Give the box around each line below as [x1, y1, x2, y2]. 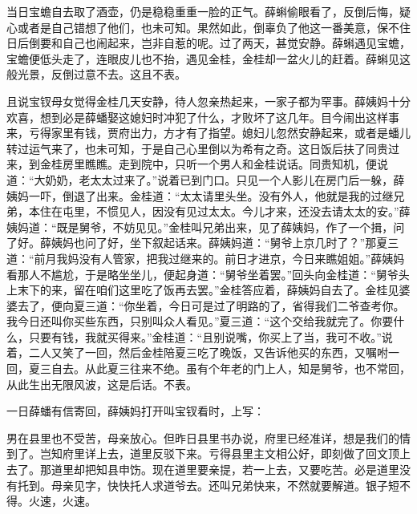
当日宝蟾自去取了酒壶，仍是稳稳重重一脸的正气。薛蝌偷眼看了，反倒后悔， [6, 3, 399, 19]
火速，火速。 [28, 492, 96, 509]
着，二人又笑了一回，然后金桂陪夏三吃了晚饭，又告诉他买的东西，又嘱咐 [6, 344, 388, 361]
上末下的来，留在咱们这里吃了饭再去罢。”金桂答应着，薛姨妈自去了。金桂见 [6, 281, 399, 298]
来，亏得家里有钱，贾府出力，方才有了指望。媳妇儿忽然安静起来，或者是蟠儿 [6, 124, 411, 141]
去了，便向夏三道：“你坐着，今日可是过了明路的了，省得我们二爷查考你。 [17, 297, 405, 314]
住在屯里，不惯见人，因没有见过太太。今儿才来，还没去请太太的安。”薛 [39, 203, 411, 220]
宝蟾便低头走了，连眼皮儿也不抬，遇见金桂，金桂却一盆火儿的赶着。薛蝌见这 [6, 50, 411, 67]
